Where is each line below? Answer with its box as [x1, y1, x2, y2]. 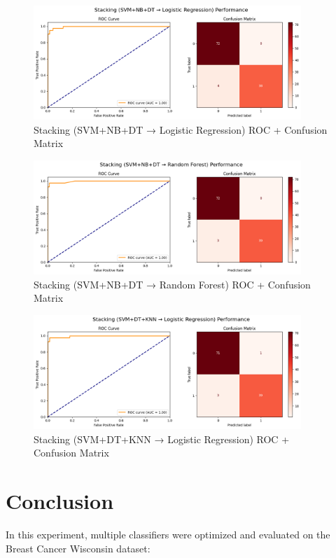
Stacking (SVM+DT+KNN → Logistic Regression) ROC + [34, 431, 290, 446]
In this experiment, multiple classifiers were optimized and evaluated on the [6, 527, 330, 542]
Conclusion [6, 487, 114, 515]
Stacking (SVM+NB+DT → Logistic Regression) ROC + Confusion [34, 122, 328, 137]
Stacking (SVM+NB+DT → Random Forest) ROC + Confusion [34, 277, 311, 291]
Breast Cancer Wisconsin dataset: [6, 540, 150, 555]
